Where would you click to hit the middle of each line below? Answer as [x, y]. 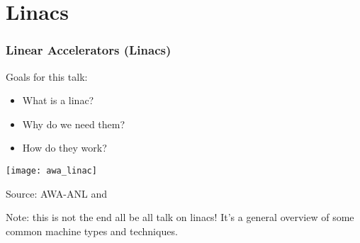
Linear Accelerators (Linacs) [89, 50]
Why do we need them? [74, 124]
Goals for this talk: [47, 76]
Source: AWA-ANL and [56, 193]
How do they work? [64, 148]
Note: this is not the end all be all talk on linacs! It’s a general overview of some [180, 217]
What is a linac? [58, 100]
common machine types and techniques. [92, 231]
